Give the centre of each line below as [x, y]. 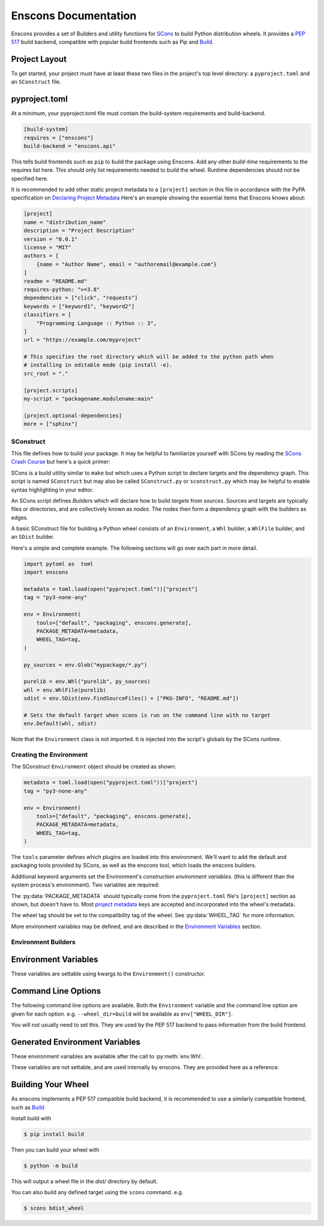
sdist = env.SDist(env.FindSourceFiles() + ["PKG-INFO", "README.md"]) [131, 699]
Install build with [31, 1118]
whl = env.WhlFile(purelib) [65, 690]
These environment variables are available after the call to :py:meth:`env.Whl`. [107, 1056]
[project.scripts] [51, 390]
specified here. [30, 178]
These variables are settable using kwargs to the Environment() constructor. [108, 974]
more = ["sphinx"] [51, 424]
